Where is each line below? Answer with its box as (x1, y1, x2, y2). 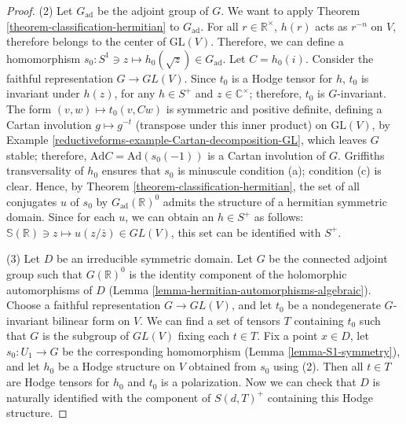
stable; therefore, (6, 146, 87, 163)
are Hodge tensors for (6, 374, 110, 390)
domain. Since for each (6, 208, 115, 225)
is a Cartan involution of (207, 146, 326, 163)
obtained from (188, 358, 257, 374)
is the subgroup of (42, 327, 130, 344)
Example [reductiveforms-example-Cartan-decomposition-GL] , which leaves (6, 131, 367, 148)
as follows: (254, 208, 304, 225)
